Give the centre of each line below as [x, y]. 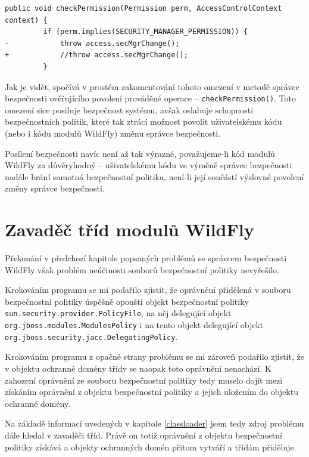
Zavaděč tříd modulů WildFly [129, 229]
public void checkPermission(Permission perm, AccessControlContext [143, 8]
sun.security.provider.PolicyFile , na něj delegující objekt [118, 313]
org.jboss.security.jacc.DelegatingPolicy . [91, 336]
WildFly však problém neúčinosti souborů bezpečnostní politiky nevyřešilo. [142, 269]
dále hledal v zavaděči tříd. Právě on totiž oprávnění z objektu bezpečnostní [143, 435]
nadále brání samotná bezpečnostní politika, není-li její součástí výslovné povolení [154, 176]
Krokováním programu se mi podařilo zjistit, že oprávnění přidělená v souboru [148, 290]
